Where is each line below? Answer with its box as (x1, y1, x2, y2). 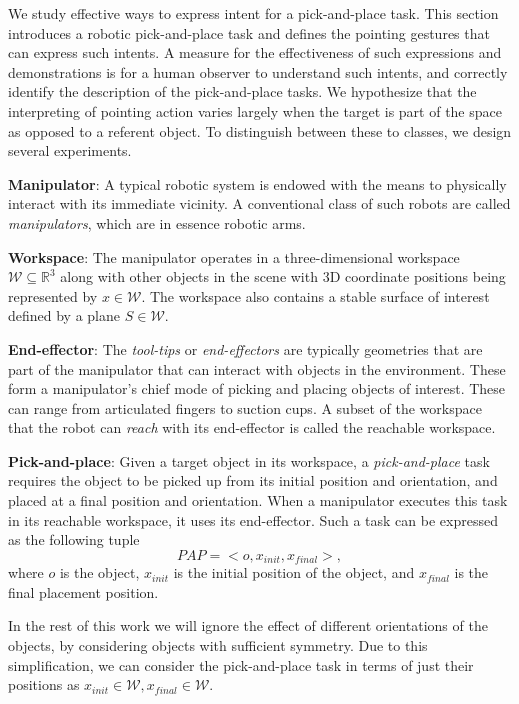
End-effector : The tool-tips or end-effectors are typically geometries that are (8, 338, 483, 359)
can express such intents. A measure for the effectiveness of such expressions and (8, 42, 502, 63)
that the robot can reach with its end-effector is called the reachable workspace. (8, 417, 496, 438)
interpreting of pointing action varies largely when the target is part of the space (8, 100, 502, 121)
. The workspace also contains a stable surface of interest (141, 285, 490, 306)
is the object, (59, 562, 140, 583)
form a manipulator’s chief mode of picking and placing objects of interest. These (8, 378, 506, 399)
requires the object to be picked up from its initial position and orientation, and (8, 470, 498, 491)
